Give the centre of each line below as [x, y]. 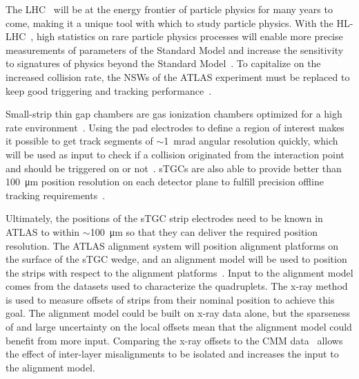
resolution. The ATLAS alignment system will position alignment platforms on [172, 245]
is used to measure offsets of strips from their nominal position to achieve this [170, 299]
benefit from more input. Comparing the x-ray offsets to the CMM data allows [174, 340]
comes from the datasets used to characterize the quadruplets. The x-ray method [177, 286]
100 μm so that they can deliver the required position [204, 231]
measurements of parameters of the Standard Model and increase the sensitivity [175, 49]
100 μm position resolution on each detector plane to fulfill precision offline [165, 182]
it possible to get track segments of [79, 141]
